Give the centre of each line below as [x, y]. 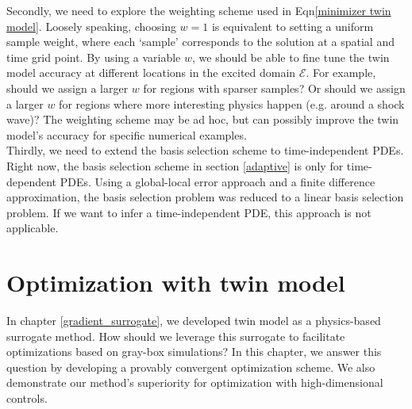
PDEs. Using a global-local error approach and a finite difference [218, 181]
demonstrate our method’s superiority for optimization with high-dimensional [195, 382]
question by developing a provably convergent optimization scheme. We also [191, 367]
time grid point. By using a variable [94, 57]
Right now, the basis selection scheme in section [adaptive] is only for [175, 165]
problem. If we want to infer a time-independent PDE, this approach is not [189, 212]
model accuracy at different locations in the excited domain [151, 73]
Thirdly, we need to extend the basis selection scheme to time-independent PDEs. [205, 150]
